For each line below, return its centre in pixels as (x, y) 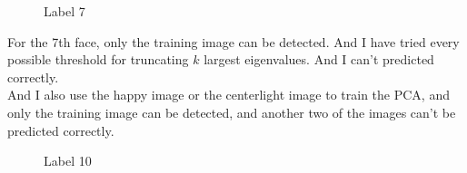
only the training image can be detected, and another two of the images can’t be (232, 112)
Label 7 (65, 11)
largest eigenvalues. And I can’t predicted (319, 59)
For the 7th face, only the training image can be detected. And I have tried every (233, 41)
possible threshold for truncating (98, 59)
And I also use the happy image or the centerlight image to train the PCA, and (229, 95)
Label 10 (68, 161)
